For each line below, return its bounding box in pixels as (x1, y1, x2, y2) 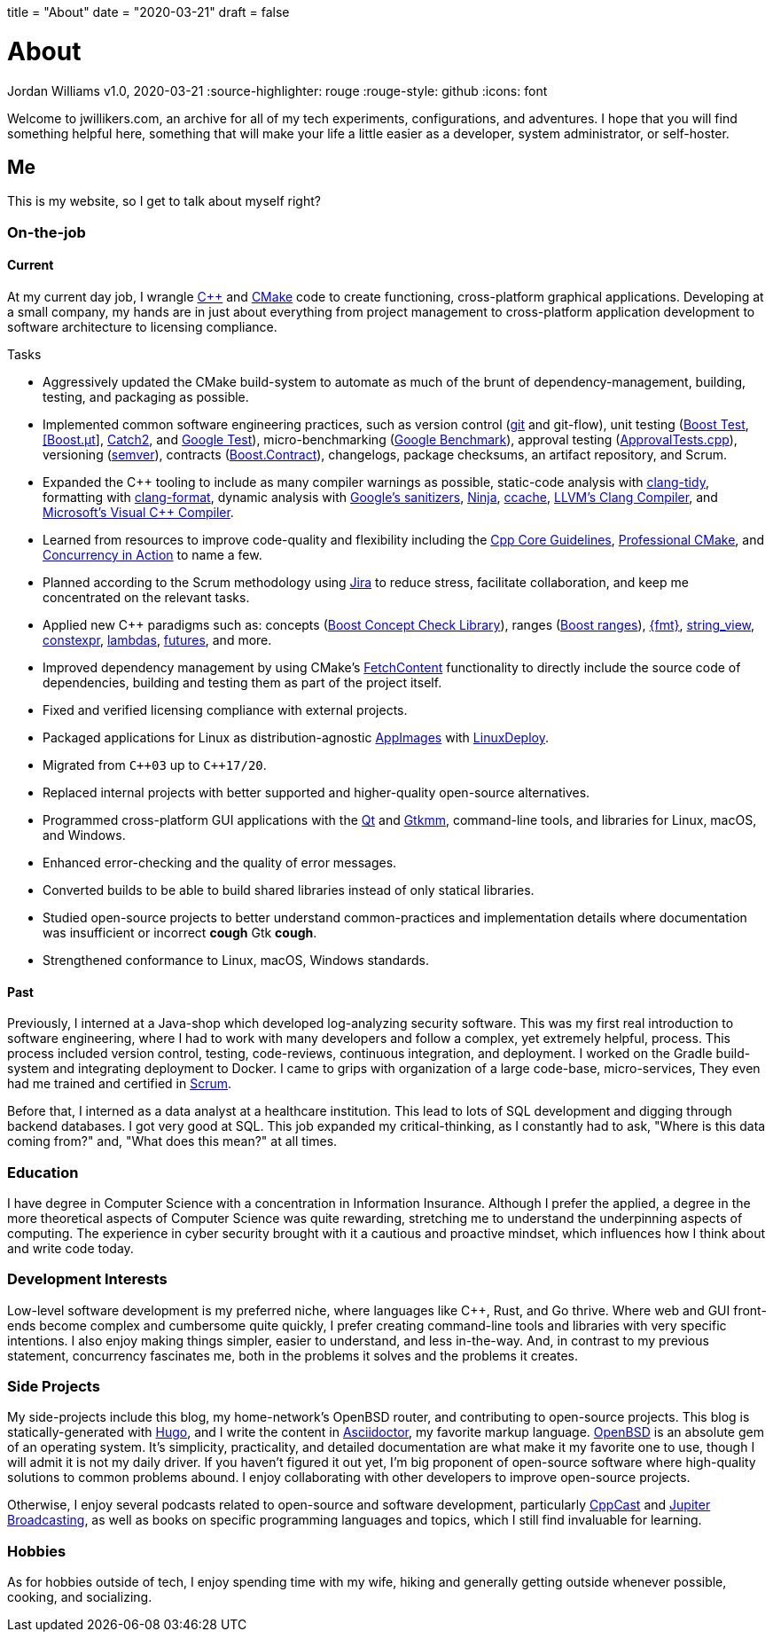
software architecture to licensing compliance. (7, 318, 277, 334)
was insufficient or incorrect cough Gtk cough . (43, 924, 317, 940)
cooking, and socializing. (7, 1589, 152, 1605)
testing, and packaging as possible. (43, 388, 249, 404)
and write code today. (7, 1240, 134, 1256)
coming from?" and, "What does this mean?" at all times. (7, 1133, 338, 1149)
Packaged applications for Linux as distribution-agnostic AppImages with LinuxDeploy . (43, 729, 549, 745)
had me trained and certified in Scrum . (7, 1076, 232, 1092)
